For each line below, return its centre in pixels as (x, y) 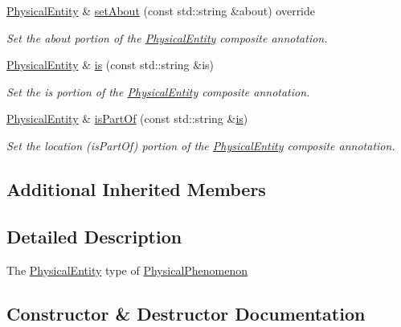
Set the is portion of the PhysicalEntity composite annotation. (158, 91)
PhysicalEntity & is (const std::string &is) (110, 65)
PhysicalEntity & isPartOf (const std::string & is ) (127, 119)
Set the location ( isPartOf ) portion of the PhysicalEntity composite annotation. (201, 145)
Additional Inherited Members (136, 188)
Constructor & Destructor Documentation (186, 313)
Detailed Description (94, 236)
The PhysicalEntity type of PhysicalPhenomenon (127, 270)
